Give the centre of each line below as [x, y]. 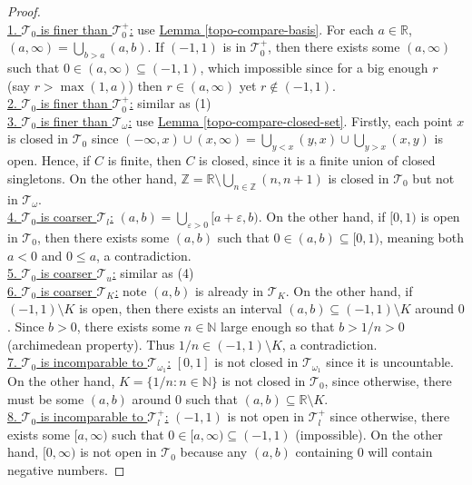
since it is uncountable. [390, 362]
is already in [229, 290]
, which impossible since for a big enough [314, 67]
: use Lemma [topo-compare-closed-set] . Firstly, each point [290, 120]
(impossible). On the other [369, 434]
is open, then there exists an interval [181, 308]
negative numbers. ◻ [66, 469]
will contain [400, 452]
